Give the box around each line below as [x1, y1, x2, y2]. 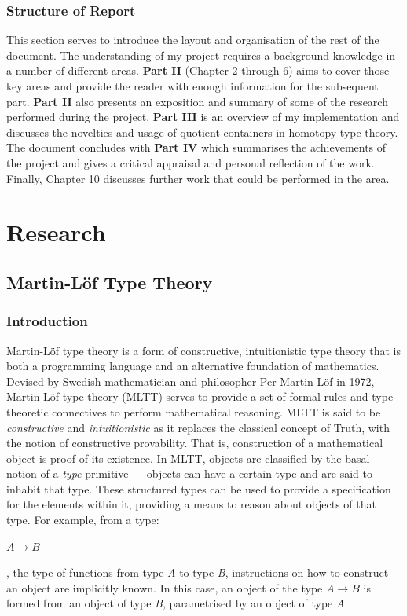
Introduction [6, 311, 88, 331]
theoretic [6, 403, 49, 420]
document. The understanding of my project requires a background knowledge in [6, 46, 396, 63]
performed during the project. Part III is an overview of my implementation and [6, 108, 400, 125]
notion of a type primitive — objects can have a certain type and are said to [6, 465, 372, 482]
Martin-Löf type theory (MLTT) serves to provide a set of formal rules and [6, 388, 368, 405]
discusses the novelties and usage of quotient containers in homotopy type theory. [6, 123, 398, 140]
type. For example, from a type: [6, 511, 159, 528]
